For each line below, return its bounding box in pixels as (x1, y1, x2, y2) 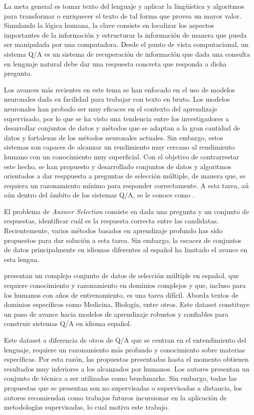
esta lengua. (4, 254, 40, 264)
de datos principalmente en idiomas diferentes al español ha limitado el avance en (4, 244, 248, 255)
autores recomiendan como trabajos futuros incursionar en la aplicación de (4, 392, 227, 402)
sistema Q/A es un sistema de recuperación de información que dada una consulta (4, 48, 250, 59)
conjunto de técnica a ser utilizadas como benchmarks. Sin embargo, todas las (4, 373, 237, 383)
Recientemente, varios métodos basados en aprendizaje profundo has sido (4, 225, 223, 236)
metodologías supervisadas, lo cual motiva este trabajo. (4, 402, 169, 412)
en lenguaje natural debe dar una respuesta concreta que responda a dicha (4, 58, 227, 68)
